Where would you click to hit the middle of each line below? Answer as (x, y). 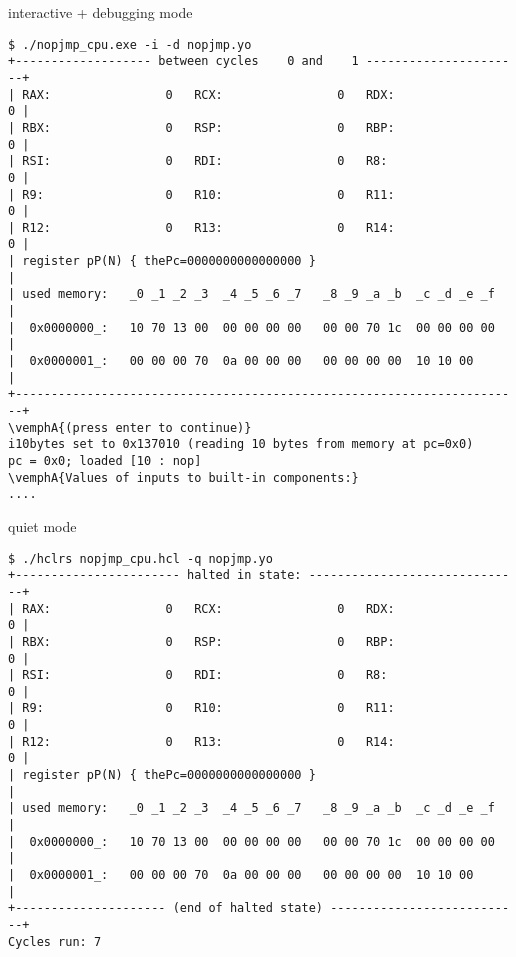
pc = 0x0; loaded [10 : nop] (105, 461)
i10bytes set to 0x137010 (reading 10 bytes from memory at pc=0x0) (241, 444)
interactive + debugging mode (100, 12)
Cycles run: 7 (55, 941)
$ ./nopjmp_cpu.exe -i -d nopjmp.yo (130, 44)
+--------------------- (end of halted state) (165, 908)
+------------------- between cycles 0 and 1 (183, 61)
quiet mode (42, 525)
